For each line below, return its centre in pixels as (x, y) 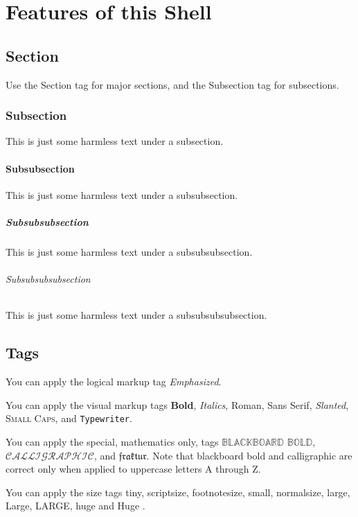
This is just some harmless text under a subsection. (115, 141)
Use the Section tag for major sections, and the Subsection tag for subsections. (172, 84)
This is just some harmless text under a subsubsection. (122, 194)
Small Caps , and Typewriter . (69, 418)
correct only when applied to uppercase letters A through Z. (133, 469)
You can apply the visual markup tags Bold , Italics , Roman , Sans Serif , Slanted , (177, 404)
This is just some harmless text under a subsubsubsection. (129, 251)
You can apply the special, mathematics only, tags (112, 441)
